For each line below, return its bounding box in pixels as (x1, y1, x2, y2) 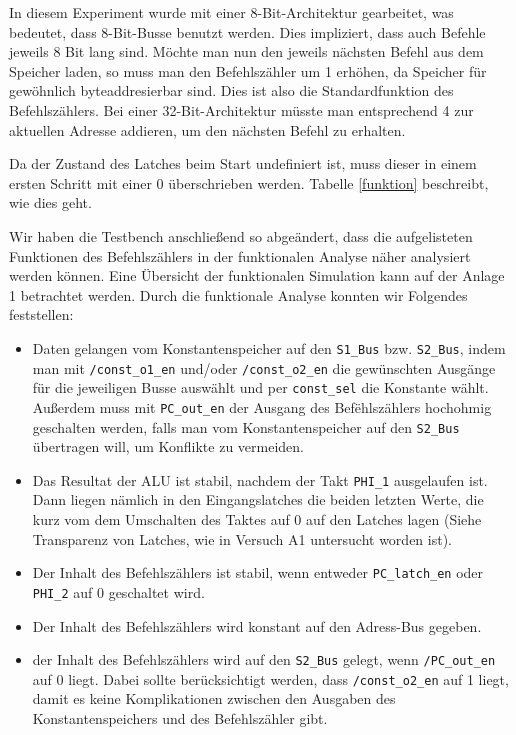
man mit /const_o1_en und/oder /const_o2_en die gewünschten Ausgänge (32, 357, 496, 378)
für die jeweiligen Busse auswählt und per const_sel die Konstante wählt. (32, 377, 489, 398)
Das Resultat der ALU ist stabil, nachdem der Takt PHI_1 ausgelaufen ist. (32, 469, 488, 490)
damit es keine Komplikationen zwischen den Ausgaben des (32, 688, 396, 709)
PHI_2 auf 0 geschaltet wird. (32, 581, 205, 602)
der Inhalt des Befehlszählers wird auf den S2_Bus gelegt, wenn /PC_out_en (32, 649, 496, 670)
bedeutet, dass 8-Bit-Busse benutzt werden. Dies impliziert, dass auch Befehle (9, 21, 486, 42)
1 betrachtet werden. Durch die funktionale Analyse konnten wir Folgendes (9, 284, 468, 305)
